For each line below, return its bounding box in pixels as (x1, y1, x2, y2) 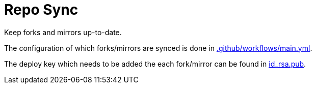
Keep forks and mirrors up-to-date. (4, 27, 122, 37)
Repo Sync (4, 1, 78, 18)
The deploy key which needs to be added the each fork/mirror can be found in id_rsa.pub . (4, 59, 306, 68)
